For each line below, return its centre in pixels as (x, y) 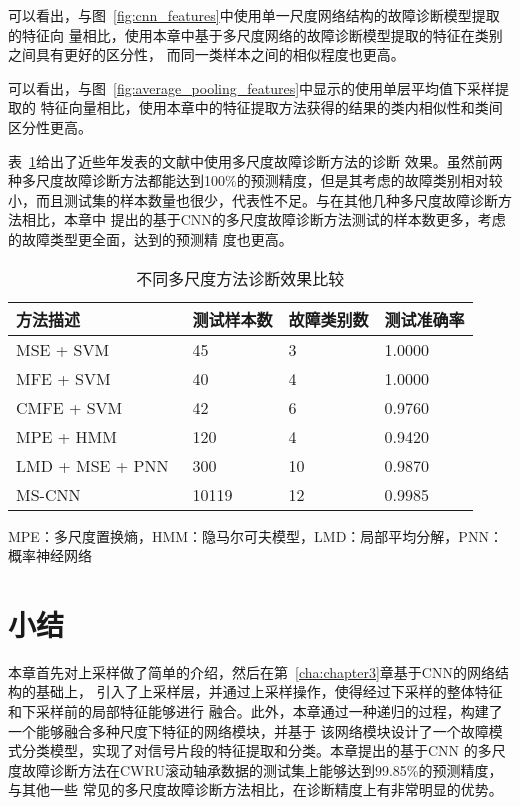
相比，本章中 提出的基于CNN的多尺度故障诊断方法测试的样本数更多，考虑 (263, 219)
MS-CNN (48, 494)
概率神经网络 (50, 555)
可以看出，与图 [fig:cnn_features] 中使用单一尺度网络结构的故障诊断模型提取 (254, 15)
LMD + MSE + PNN (92, 465)
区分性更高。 (50, 126)
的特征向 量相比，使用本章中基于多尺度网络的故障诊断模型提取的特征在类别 (255, 34)
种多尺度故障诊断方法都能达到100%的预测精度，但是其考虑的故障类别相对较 (255, 180)
